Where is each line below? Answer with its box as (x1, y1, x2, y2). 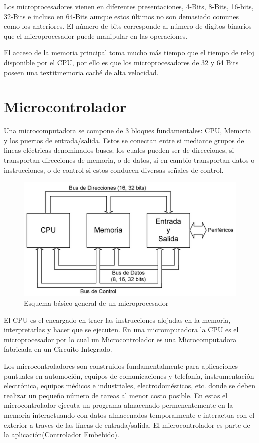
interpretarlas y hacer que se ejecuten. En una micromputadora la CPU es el (4, 324, 239, 335)
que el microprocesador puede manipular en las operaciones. (4, 30, 188, 41)
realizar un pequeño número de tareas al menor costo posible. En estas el (4, 390, 228, 400)
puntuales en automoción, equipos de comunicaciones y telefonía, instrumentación (4, 370, 254, 381)
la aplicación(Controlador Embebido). (4, 429, 119, 440)
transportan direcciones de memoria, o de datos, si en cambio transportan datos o (4, 155, 255, 165)
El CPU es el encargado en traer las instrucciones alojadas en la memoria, (4, 314, 231, 325)
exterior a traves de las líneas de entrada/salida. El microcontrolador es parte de (4, 419, 250, 430)
